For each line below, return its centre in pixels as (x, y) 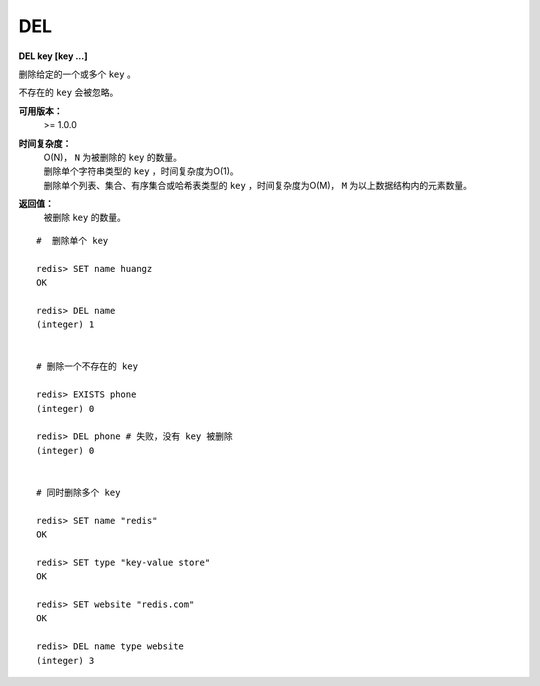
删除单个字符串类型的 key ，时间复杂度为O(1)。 (141, 171)
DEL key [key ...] (53, 56)
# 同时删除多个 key (78, 492)
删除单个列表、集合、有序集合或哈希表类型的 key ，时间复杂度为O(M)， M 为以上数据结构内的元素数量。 (258, 185)
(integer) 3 (65, 660)
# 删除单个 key (72, 240)
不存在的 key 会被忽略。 (68, 92)
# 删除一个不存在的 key (87, 366)
